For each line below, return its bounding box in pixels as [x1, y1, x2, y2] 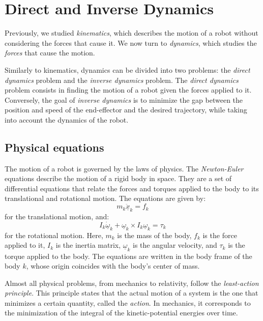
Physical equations [5, 139, 104, 155]
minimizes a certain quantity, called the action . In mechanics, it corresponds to [5, 297, 251, 308]
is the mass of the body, [117, 229, 192, 240]
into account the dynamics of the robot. [5, 114, 129, 125]
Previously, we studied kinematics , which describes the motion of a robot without [5, 27, 258, 38]
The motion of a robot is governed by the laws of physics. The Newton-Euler [5, 163, 244, 173]
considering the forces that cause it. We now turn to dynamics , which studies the [5, 37, 257, 48]
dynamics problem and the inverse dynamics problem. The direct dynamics [5, 74, 239, 85]
